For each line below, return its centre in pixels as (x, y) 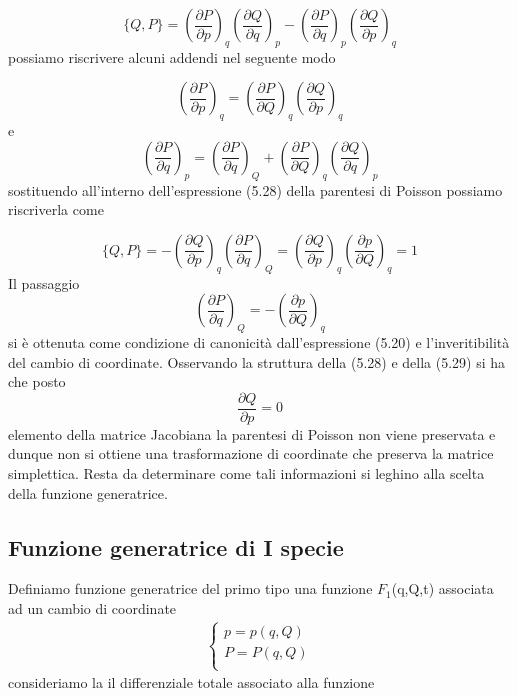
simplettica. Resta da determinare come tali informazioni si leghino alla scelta (246, 472)
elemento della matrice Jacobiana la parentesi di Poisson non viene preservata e (252, 433)
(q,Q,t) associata (442, 588)
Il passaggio (44, 282)
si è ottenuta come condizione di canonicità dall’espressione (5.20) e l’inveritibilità (259, 341)
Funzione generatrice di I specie (176, 546)
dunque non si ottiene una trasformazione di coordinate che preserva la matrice (251, 453)
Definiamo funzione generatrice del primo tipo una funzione (190, 588)
